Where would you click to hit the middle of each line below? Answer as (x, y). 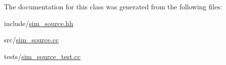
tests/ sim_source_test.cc (42, 56)
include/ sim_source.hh (39, 23)
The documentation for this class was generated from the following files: (113, 6)
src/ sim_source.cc (31, 40)
